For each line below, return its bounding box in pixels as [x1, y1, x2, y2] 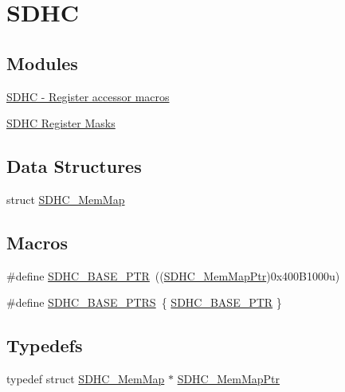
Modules [6, 50, 78, 75]
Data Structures [6, 154, 142, 178]
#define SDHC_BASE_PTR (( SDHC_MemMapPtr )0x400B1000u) [6, 267, 340, 284]
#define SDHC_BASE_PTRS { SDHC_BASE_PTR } [6, 294, 282, 311]
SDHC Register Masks [6, 115, 116, 131]
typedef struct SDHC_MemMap [6, 370, 165, 387]
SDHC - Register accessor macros [6, 88, 170, 104]
